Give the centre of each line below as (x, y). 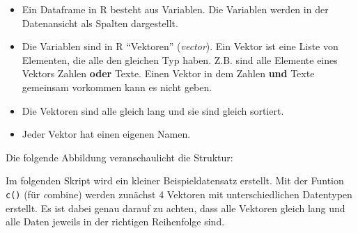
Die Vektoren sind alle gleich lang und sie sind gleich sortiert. (153, 110)
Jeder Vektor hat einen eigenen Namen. (106, 134)
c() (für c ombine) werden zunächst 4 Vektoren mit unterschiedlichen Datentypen (179, 194)
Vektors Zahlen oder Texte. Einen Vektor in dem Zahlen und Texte (168, 73)
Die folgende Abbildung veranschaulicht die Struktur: (119, 157)
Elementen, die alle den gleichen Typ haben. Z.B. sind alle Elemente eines (180, 59)
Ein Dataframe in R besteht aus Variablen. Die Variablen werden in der (175, 9)
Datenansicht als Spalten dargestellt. (100, 23)
